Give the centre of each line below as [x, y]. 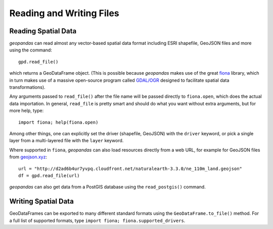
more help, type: [27, 110]
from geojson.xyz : [28, 157]
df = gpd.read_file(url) [49, 176]
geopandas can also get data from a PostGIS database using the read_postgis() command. [107, 187]
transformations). [27, 87]
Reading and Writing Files [64, 13]
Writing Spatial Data [42, 202]
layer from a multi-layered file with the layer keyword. [66, 141]
